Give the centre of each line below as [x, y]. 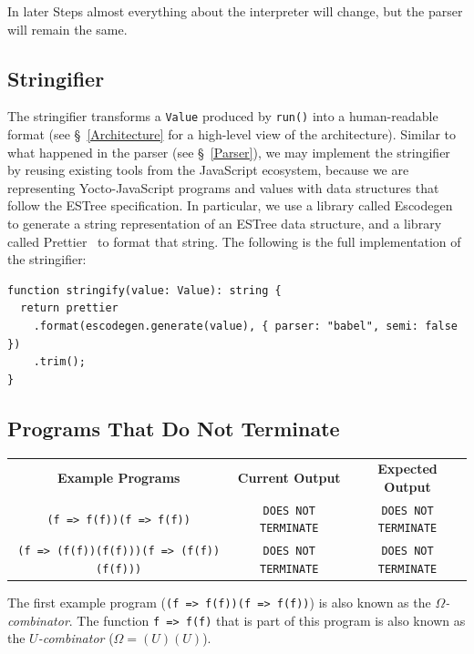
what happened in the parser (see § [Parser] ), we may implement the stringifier [229, 152]
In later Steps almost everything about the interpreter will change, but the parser [235, 11]
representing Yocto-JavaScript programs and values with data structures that [223, 187]
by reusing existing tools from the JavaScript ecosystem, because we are [208, 170]
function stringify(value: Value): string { [144, 290]
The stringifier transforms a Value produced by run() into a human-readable [223, 116]
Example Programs [118, 478]
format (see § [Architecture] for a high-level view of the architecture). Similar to [232, 134]
